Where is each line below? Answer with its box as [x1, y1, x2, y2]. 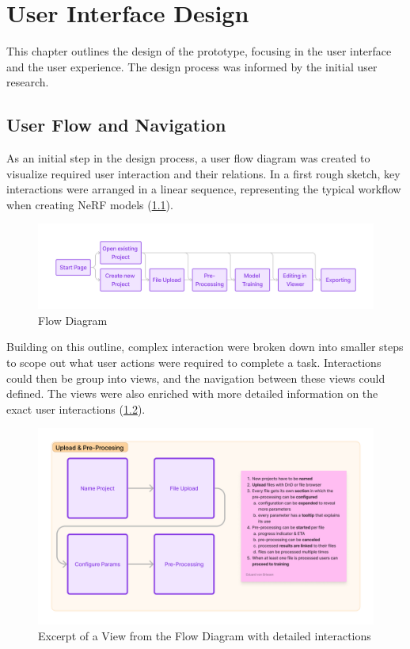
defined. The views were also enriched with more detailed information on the [6, 385, 378, 402]
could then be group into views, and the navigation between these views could [6, 369, 385, 386]
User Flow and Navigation [6, 113, 226, 137]
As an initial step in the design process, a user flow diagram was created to [6, 150, 370, 166]
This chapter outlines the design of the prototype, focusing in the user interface [6, 43, 392, 59]
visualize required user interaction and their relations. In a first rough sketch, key [6, 165, 401, 181]
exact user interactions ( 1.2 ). [6, 400, 146, 417]
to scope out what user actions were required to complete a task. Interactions [6, 353, 382, 370]
